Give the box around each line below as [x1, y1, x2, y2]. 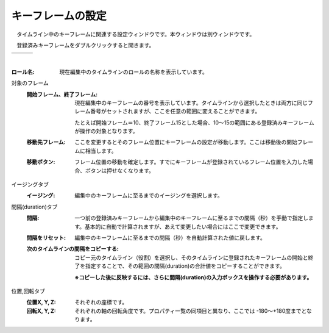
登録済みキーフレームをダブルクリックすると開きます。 [16, 41, 155, 49]
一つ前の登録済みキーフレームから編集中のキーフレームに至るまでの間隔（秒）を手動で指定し [74, 214, 309, 222]
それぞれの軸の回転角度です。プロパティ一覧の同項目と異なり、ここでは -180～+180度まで [74, 307, 302, 314]
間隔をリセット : [26, 234, 66, 241]
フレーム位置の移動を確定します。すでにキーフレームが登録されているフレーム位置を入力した [74, 159, 308, 166]
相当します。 [85, 147, 117, 154]
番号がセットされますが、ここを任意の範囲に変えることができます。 [90, 107, 261, 115]
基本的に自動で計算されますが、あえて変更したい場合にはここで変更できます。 [84, 223, 281, 230]
